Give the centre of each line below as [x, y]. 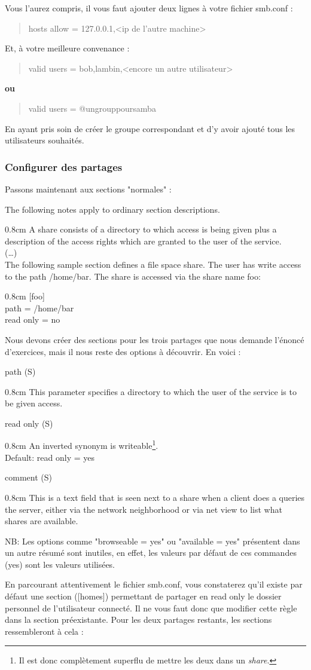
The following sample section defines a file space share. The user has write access [153, 264]
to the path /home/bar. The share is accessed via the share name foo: [133, 276]
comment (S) [28, 477]
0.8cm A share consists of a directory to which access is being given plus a [141, 229]
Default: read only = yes [50, 457]
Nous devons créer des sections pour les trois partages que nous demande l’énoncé [155, 339]
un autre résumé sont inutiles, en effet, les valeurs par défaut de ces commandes [151, 553]
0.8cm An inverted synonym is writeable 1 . [82, 445]
